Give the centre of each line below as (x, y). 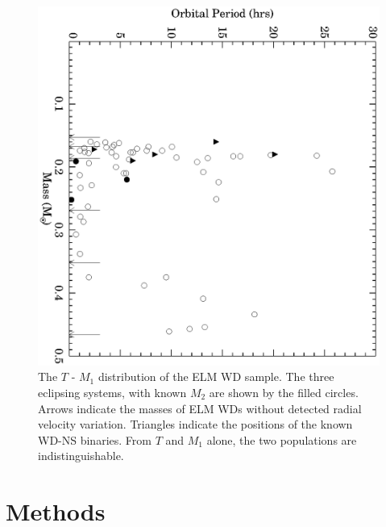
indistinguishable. (81, 456)
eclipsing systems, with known (112, 393)
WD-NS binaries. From (95, 439)
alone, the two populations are (282, 439)
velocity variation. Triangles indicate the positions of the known (195, 424)
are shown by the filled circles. (284, 393)
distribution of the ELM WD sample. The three (216, 376)
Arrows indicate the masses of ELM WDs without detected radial (200, 408)
